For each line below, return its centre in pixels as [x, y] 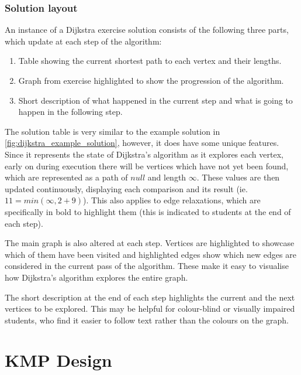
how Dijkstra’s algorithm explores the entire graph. [96, 277]
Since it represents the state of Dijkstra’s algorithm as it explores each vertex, [144, 154]
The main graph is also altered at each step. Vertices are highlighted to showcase [150, 243]
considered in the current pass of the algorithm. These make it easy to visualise [147, 266]
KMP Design [58, 360]
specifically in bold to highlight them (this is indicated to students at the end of [148, 211]
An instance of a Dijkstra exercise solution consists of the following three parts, [147, 30]
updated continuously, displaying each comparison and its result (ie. [126, 188]
